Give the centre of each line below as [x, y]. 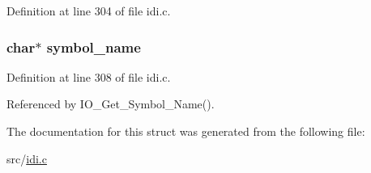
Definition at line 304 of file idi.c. [89, 11]
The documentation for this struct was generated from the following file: [186, 131]
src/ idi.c [27, 158]
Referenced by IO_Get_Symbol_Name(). [111, 104]
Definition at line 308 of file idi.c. [89, 76]
